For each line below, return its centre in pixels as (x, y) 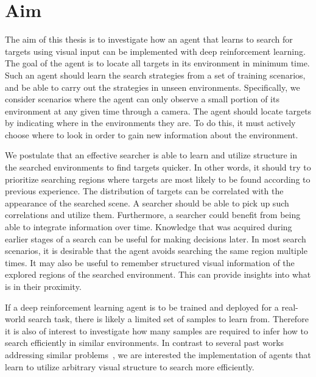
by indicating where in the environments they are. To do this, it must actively (150, 123)
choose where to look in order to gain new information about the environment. (152, 134)
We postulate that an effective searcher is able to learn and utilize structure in (151, 155)
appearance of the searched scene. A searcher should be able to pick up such (147, 203)
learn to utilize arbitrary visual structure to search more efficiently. (130, 366)
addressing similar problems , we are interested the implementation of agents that (158, 354)
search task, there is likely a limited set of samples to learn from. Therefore (168, 319)
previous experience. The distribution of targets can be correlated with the (144, 191)
